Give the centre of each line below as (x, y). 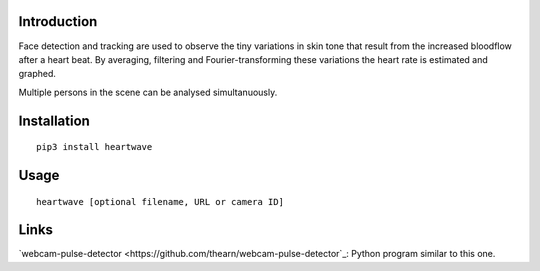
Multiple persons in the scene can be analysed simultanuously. (148, 92)
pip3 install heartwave (94, 147)
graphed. (37, 74)
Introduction (58, 21)
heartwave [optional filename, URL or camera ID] (160, 201)
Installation (54, 120)
